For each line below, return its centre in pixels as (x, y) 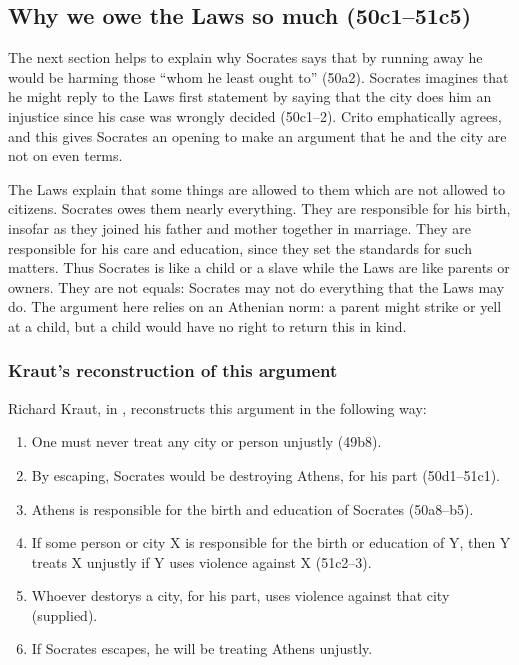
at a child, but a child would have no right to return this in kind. (207, 325)
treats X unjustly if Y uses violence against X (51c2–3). (201, 561)
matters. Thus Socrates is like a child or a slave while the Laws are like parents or (259, 267)
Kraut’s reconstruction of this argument (173, 370)
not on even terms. (65, 155)
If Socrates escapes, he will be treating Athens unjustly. (202, 648)
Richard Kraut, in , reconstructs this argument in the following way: (217, 407)
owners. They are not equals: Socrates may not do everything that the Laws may (256, 286)
